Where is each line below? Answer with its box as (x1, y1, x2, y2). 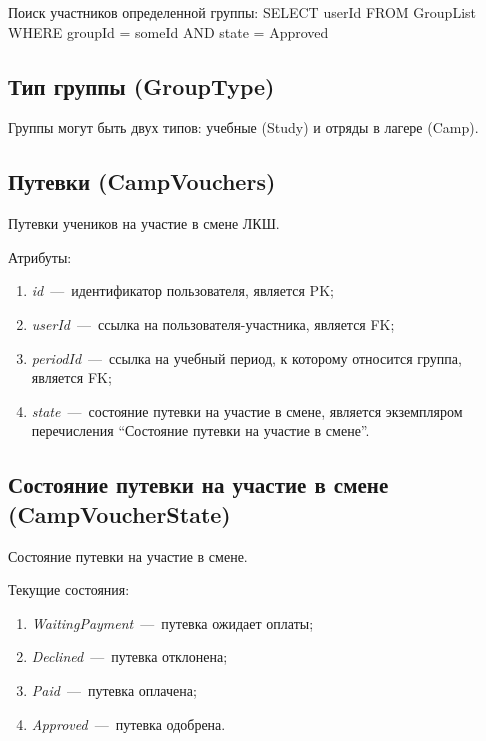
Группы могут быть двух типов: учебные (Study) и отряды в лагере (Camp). (8, 117, 479, 138)
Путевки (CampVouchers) (8, 166, 276, 197)
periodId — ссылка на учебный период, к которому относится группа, (31, 347, 462, 368)
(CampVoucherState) (8, 498, 231, 529)
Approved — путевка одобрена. (31, 713, 226, 734)
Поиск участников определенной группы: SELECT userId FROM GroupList (8, 2, 476, 22)
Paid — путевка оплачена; (31, 679, 197, 700)
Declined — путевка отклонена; (31, 646, 228, 667)
